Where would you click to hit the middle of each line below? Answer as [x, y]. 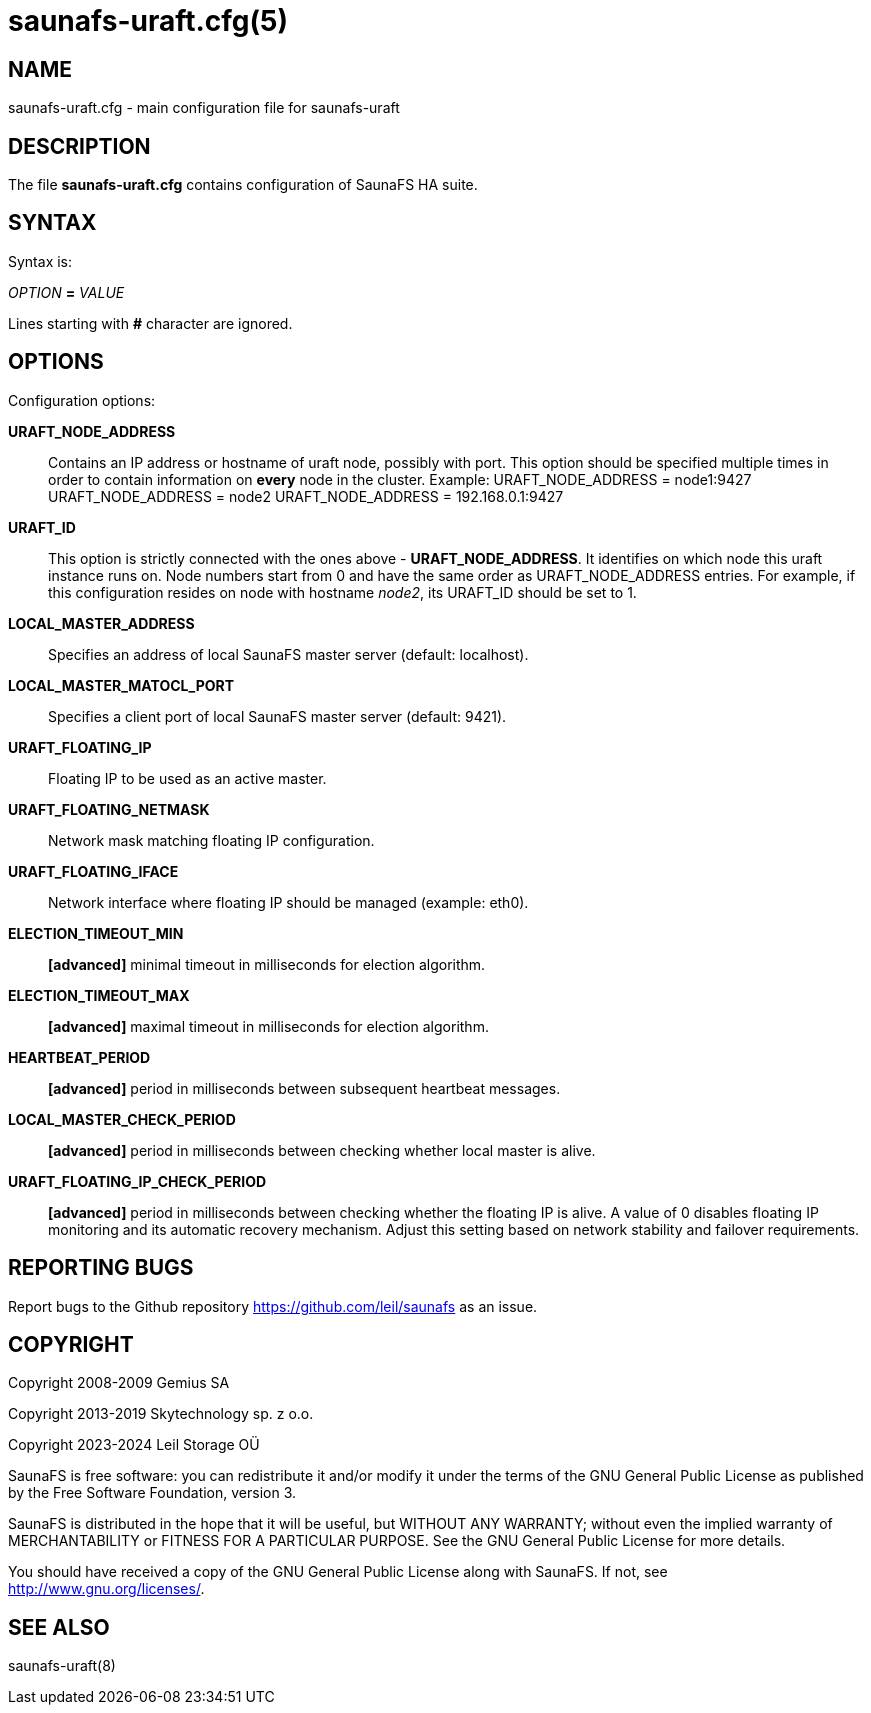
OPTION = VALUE [66, 292]
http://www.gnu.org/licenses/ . [106, 1589]
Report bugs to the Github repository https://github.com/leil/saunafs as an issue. [273, 1306]
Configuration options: [82, 400]
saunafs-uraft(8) [62, 1666]
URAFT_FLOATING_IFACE [93, 871]
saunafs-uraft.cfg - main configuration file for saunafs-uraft [204, 108]
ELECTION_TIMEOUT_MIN [96, 933]
